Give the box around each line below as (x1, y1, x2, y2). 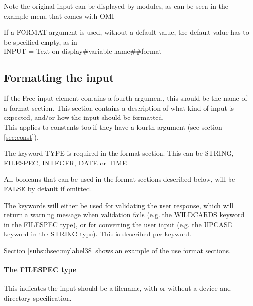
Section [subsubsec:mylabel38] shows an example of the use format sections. (4, 245, 231, 255)
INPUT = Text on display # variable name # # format (4, 46, 162, 56)
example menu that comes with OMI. (4, 10, 116, 21)
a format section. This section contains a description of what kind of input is (4, 102, 234, 113)
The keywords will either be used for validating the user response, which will (4, 200, 234, 210)
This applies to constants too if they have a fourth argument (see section (4, 121, 222, 132)
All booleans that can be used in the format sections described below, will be (4, 174, 235, 184)
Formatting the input (4, 70, 114, 85)
